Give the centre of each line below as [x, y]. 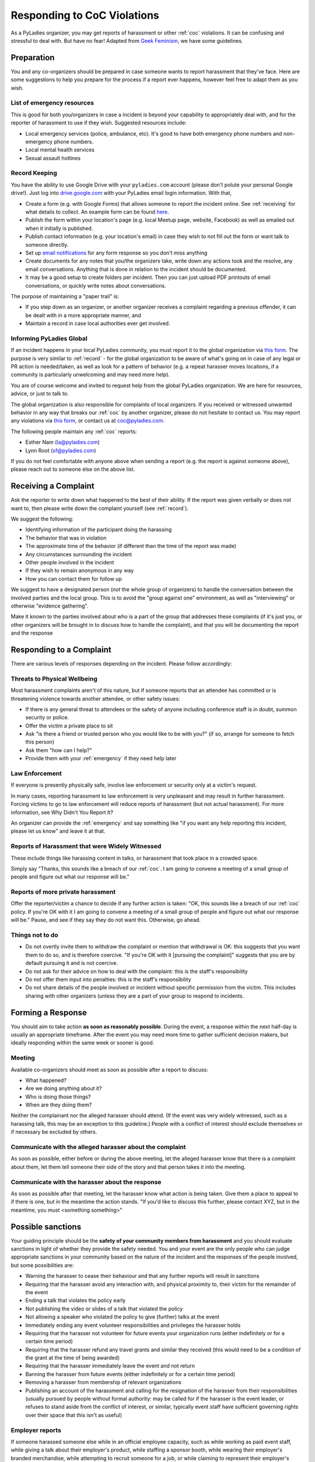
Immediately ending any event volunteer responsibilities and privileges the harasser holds [133, 1325]
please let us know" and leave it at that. [58, 831]
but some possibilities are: [42, 1265]
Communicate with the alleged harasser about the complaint [98, 1147]
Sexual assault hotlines [53, 158]
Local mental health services [60, 150]
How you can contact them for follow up [73, 578]
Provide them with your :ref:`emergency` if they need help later [101, 758]
